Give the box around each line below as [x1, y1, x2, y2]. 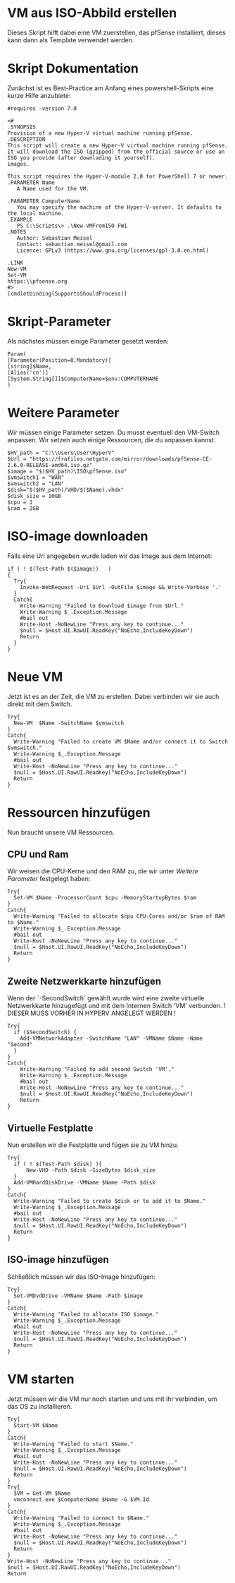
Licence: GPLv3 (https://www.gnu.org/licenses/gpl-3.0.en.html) [16, 247, 210, 254]
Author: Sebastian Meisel [16, 234, 93, 241]
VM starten [7, 1371, 75, 1387]
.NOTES [7, 228, 27, 236]
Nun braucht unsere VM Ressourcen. [7, 827, 115, 837]
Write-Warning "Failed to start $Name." [13, 1441, 134, 1448]
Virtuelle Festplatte [7, 1122, 94, 1134]
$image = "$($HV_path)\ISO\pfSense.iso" [7, 468, 128, 475]
